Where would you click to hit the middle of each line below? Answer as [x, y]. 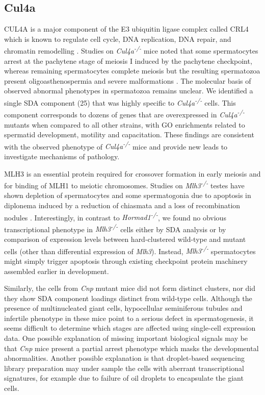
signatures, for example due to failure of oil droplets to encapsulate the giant [124, 378]
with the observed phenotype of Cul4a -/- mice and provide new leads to [116, 145]
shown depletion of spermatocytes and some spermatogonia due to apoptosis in [128, 195]
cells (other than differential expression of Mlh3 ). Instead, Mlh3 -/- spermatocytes [130, 250]
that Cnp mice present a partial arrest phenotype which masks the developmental [131, 348]
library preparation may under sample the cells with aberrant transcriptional [124, 368]
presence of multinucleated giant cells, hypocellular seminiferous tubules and [123, 308]
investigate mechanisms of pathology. [62, 156]
